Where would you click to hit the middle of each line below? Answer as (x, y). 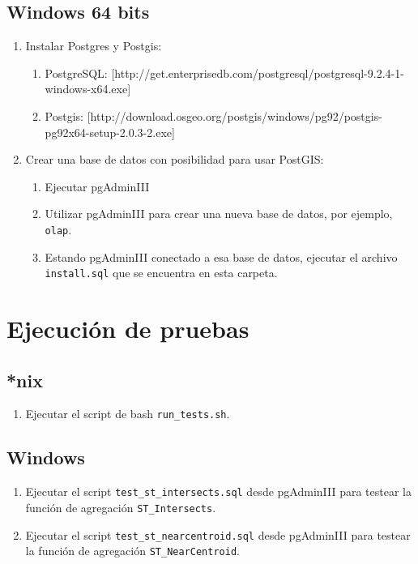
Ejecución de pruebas (128, 329)
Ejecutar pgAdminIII (97, 186)
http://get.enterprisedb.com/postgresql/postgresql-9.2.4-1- (259, 73)
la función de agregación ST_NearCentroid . (132, 551)
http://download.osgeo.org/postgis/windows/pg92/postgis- (236, 115)
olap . (58, 229)
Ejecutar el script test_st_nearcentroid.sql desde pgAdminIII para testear (218, 534)
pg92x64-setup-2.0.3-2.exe (109, 132)
